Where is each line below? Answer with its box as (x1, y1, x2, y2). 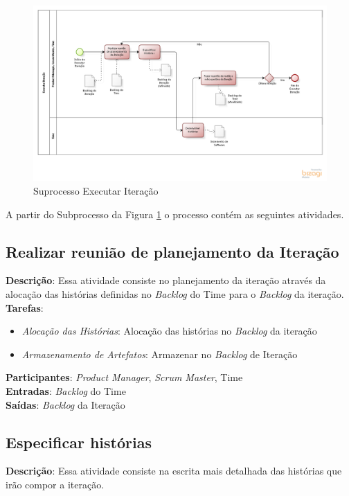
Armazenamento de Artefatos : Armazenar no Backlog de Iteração (21, 346, 298, 361)
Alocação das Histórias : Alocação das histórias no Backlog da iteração (21, 324, 317, 338)
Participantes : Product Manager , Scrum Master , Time (6, 370, 243, 384)
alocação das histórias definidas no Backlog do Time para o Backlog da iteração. (6, 286, 344, 301)
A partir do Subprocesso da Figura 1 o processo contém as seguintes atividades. (6, 206, 344, 221)
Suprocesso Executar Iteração (33, 184, 159, 197)
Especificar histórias (6, 431, 152, 452)
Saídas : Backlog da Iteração (6, 397, 125, 411)
